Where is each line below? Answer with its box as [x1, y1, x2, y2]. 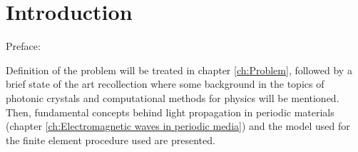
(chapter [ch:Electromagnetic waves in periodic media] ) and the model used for [6, 118, 350, 133]
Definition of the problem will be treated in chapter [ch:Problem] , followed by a [6, 62, 352, 77]
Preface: [6, 39, 41, 54]
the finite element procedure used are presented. [6, 132, 215, 147]
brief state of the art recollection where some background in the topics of [6, 76, 324, 91]
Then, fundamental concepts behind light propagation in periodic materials [6, 104, 334, 119]
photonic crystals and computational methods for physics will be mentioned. [6, 90, 339, 105]
